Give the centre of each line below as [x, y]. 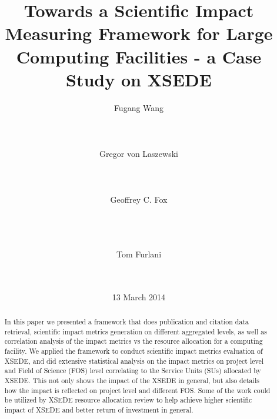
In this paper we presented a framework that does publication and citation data [126, 321]
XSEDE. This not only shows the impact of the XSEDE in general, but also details [132, 380]
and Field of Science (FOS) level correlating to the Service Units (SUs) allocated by [133, 371]
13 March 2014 [139, 296]
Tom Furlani [139, 254]
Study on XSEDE [139, 79]
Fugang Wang [139, 107]
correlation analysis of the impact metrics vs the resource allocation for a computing [134, 341]
